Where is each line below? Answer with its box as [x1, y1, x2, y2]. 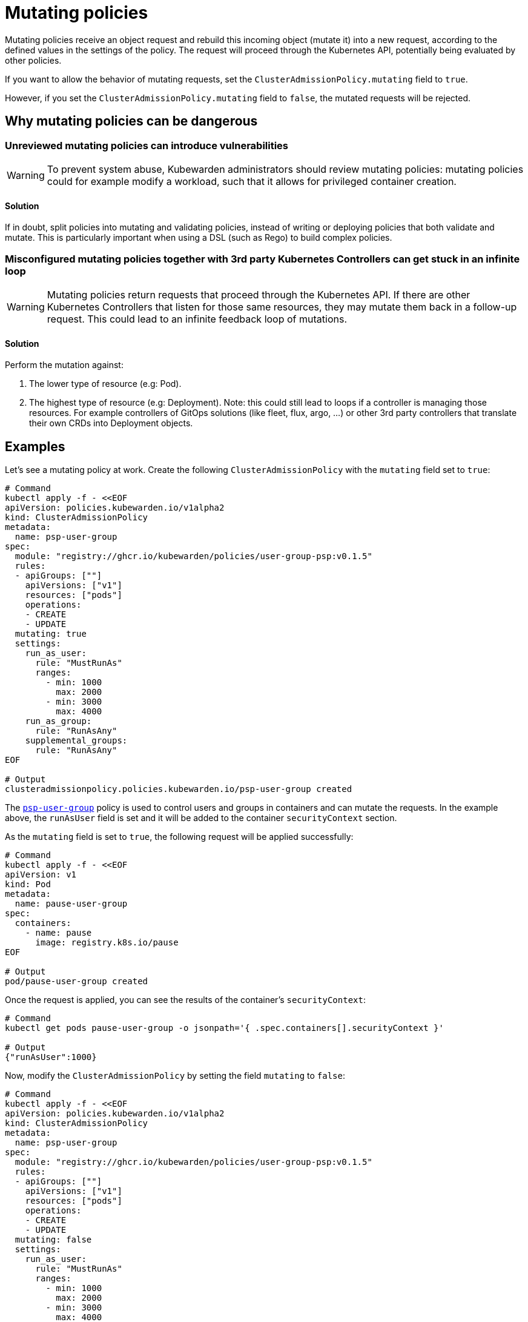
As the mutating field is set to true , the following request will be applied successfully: [5, 831, 354, 842]
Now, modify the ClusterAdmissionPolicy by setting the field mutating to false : [5, 1070, 345, 1081]
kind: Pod [5, 879, 51, 889]
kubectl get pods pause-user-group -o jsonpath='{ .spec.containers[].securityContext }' [5, 1023, 444, 1033]
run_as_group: [25, 716, 92, 726]
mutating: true [15, 629, 87, 639]
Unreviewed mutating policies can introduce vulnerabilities [5, 139, 289, 152]
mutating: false [15, 1235, 92, 1244]
